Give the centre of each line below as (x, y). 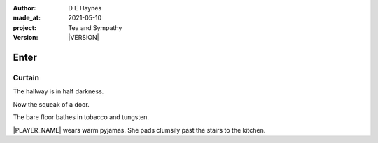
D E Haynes (85, 8)
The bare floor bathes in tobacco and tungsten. (81, 117)
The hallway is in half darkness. (58, 91)
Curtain (26, 77)
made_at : (27, 18)
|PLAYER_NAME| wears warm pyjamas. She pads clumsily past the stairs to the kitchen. (139, 130)
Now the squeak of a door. (51, 104)
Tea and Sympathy (95, 27)
